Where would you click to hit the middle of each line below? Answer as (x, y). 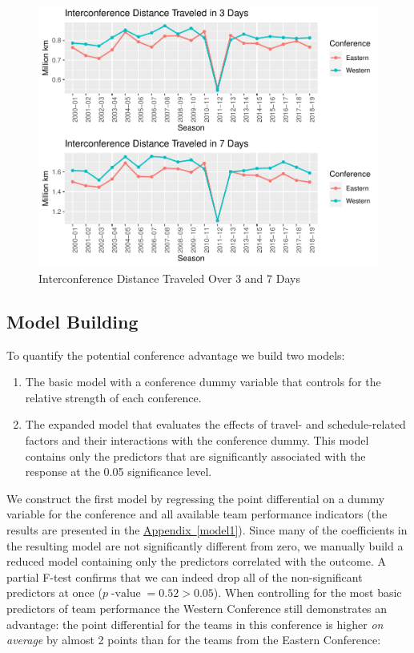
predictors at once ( (54, 593)
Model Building (72, 321)
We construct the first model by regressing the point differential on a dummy (196, 498)
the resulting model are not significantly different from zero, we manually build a (205, 545)
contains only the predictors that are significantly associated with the (195, 455)
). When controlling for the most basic (307, 593)
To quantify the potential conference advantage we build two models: (176, 355)
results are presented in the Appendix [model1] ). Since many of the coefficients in (207, 530)
